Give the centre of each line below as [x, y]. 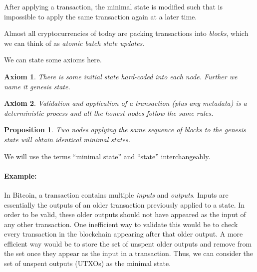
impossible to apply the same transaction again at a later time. [101, 16]
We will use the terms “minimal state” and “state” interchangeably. [107, 156]
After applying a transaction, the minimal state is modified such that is [113, 6]
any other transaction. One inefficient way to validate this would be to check [121, 224]
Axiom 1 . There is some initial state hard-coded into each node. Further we [121, 76]
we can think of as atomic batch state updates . [74, 43]
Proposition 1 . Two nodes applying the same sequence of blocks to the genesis [125, 130]
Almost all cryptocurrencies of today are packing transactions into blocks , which [126, 33]
